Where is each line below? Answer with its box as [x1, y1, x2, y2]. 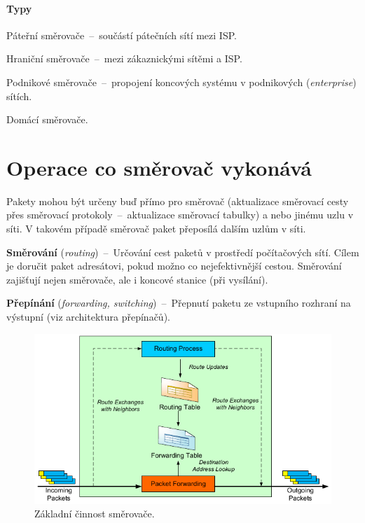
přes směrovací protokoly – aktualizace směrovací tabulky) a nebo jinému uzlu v [6, 207, 354, 222]
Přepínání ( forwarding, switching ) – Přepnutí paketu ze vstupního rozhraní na [6, 295, 351, 310]
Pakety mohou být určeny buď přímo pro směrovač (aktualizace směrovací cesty [6, 193, 349, 208]
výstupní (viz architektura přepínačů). [6, 309, 170, 324]
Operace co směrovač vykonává [6, 153, 312, 181]
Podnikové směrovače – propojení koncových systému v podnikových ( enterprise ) [6, 74, 357, 89]
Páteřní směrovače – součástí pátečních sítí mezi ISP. [6, 27, 237, 42]
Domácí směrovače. [6, 112, 88, 127]
